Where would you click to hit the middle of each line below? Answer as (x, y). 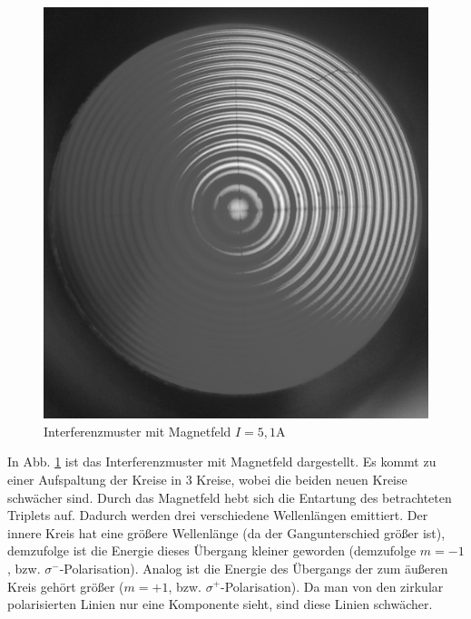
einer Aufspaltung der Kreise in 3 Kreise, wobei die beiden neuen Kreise (207, 479)
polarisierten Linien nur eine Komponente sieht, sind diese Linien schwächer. (220, 604)
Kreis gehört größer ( (66, 586)
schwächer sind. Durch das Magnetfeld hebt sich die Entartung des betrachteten (230, 497)
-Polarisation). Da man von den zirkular (332, 586)
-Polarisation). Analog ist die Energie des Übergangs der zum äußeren (254, 568)
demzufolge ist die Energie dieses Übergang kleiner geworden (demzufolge (212, 550)
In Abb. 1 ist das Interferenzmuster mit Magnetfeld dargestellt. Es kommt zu (222, 462)
